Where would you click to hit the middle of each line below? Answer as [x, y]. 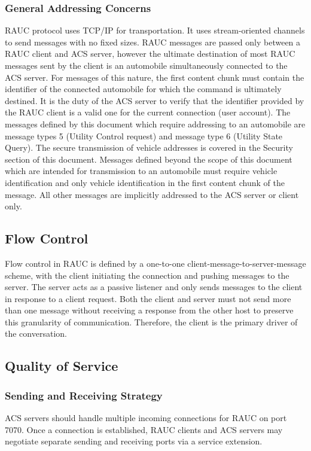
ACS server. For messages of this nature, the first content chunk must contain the [155, 77]
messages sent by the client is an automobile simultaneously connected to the [146, 65]
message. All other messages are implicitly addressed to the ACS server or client [152, 194]
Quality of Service [62, 366]
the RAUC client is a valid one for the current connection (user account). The [148, 112]
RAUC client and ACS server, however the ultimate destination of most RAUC [150, 54]
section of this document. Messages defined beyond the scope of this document [149, 159]
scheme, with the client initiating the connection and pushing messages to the [147, 275]
